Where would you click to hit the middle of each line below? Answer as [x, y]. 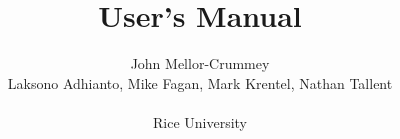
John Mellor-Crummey [200, 63]
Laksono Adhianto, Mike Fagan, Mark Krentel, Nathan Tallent [200, 82]
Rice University [200, 121]
